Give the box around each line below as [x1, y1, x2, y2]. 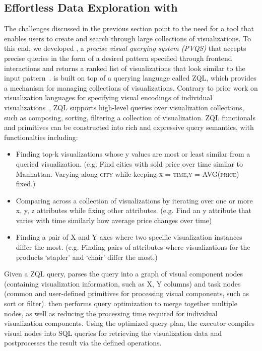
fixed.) [16, 178, 36, 189]
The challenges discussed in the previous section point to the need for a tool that [4, 23, 254, 34]
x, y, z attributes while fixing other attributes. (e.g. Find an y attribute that [16, 205, 252, 216]
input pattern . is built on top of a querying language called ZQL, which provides [4, 73, 256, 83]
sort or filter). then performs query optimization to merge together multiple [4, 298, 237, 309]
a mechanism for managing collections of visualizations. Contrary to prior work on [4, 82, 258, 93]
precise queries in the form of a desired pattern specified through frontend [4, 52, 232, 63]
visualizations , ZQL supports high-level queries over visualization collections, [4, 102, 244, 112]
